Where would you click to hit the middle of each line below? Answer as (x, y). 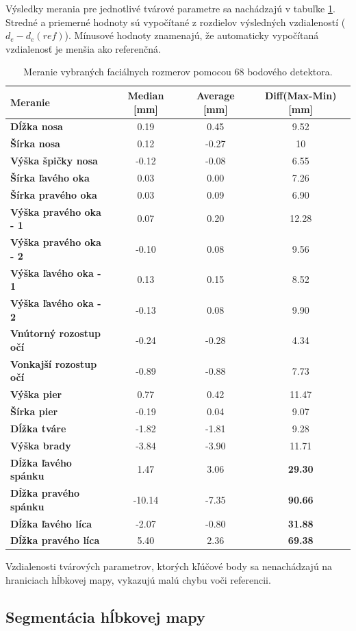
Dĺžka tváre (38, 428)
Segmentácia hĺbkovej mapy (105, 617)
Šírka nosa (35, 144)
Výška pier (36, 394)
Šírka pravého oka (54, 194)
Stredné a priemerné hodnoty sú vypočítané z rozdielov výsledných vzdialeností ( (176, 22)
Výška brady (41, 445)
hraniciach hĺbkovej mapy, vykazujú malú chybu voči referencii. (138, 580)
